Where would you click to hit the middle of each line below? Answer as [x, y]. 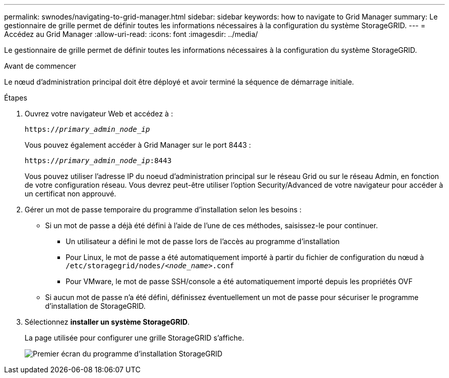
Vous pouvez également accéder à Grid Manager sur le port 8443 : [138, 145]
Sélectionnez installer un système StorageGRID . [107, 322]
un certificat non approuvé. [70, 194]
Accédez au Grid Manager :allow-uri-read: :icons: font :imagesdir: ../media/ [131, 34]
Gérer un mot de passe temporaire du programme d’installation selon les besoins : [163, 210]
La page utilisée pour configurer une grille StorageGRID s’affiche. [135, 338]
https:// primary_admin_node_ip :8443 [98, 161]
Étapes [16, 98]
